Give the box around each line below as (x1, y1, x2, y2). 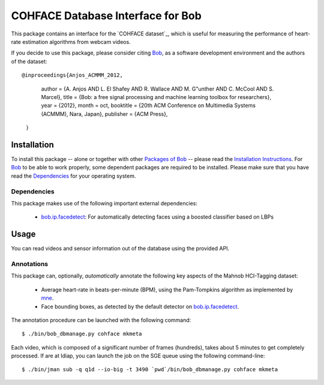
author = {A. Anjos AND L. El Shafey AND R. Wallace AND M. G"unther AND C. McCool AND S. (41, 85, 274, 92)
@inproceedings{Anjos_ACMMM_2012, (22, 72, 123, 79)
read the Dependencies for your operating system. (11, 172, 136, 180)
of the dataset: (11, 58, 47, 65)
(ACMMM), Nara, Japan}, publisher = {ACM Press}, (41, 110, 168, 117)
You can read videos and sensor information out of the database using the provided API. (11, 245, 230, 252)
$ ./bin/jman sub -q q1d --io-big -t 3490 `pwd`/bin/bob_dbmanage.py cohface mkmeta (22, 366, 278, 373)
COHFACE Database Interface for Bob (11, 9, 202, 22)
